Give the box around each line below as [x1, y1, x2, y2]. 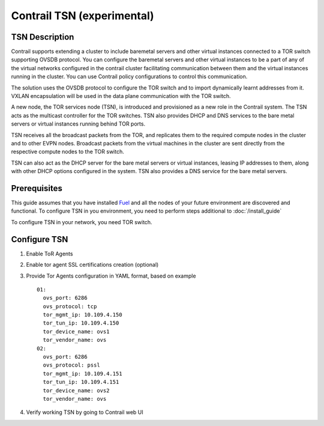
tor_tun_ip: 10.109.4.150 [43, 320, 119, 327]
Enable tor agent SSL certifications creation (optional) [26, 261, 159, 269]
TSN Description [11, 32, 74, 42]
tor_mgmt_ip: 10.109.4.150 [43, 311, 122, 318]
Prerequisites [11, 183, 62, 193]
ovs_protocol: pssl [43, 362, 100, 369]
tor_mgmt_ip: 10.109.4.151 [43, 370, 122, 377]
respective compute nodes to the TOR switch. [11, 148, 124, 156]
